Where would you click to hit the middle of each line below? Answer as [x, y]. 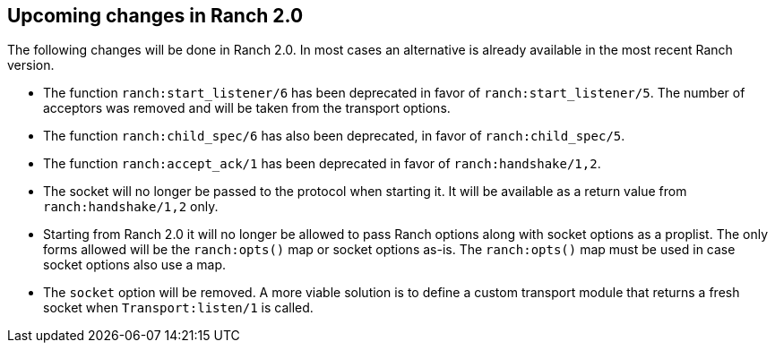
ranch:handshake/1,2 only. [131, 207]
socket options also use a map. [135, 265]
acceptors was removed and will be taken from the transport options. [247, 108]
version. [31, 65]
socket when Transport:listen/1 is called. [178, 308]
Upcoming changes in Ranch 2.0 [155, 16]
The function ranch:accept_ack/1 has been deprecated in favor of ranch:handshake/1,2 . [322, 164]
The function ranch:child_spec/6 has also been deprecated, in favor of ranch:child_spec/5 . [334, 136]
